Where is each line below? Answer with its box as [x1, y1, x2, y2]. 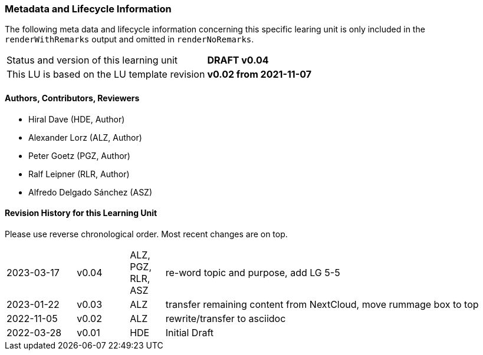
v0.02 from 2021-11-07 [207, 68, 311, 81]
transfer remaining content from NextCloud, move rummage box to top [165, 298, 479, 310]
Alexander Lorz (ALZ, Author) [28, 132, 142, 142]
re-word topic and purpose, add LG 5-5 [165, 266, 340, 278]
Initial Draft [165, 326, 214, 339]
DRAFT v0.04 [207, 54, 269, 67]
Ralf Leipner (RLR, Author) [28, 168, 130, 179]
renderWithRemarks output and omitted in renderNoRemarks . [5, 34, 254, 45]
